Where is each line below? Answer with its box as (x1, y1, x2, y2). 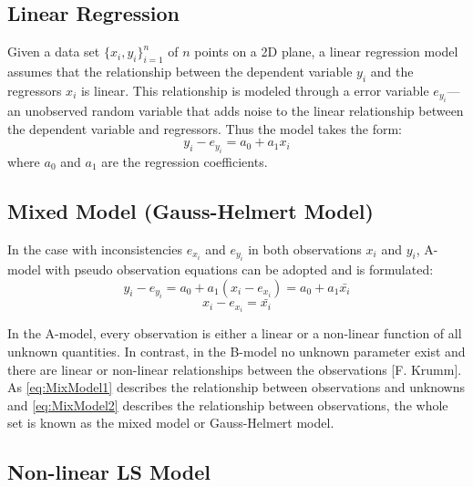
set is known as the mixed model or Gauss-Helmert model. (7, 413, 334, 432)
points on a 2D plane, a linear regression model (194, 42, 458, 61)
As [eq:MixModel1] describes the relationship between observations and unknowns (7, 378, 465, 397)
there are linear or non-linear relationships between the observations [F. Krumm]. (7, 359, 462, 378)
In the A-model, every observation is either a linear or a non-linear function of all (7, 324, 462, 343)
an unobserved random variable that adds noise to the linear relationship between (7, 101, 464, 120)
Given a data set (7, 42, 100, 61)
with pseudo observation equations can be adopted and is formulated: (45, 260, 434, 278)
